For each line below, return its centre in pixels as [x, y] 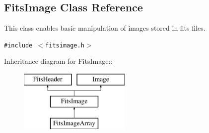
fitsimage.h [65, 45]
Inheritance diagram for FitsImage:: [58, 61]
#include [18, 45]
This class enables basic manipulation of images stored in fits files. [105, 28]
